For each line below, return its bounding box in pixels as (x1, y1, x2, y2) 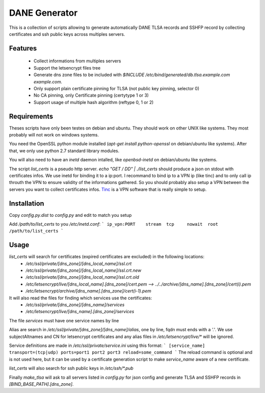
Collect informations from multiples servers (33, 58, 121, 64)
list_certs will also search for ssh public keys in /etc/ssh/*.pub (9, 366, 133, 371)
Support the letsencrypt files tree (33, 65, 101, 71)
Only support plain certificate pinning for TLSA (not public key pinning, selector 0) (33, 85, 200, 91)
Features (9, 44, 37, 52)
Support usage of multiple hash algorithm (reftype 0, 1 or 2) (33, 99, 154, 105)
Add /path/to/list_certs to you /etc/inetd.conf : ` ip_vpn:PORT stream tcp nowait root (9, 221, 218, 227)
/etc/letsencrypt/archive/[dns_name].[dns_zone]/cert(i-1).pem (26, 288, 152, 294)
